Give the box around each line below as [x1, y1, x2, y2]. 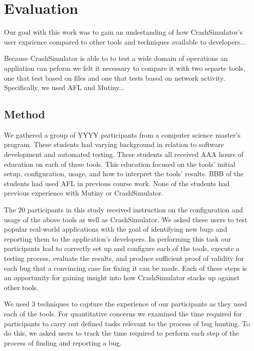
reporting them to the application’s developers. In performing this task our [4, 233, 231, 244]
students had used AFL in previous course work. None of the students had [4, 178, 230, 188]
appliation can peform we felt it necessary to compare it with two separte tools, [4, 62, 246, 73]
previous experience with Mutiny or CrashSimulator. [4, 188, 163, 198]
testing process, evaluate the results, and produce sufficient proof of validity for [4, 253, 244, 263]
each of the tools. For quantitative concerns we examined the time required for [4, 308, 242, 318]
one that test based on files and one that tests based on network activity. [4, 72, 225, 83]
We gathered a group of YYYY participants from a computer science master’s [4, 129, 241, 140]
